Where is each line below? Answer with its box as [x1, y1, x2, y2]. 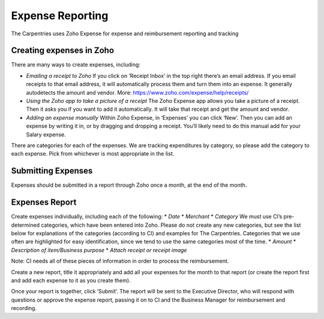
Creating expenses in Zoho [11, 45, 114, 56]
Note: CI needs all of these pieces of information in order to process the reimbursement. [11, 257, 229, 265]
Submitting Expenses [11, 166, 93, 176]
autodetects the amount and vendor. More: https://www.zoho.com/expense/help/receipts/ [26, 89, 249, 96]
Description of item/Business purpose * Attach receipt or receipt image [11, 246, 187, 254]
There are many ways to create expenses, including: [11, 61, 141, 68]
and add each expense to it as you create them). [11, 277, 131, 284]
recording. [11, 305, 37, 312]
